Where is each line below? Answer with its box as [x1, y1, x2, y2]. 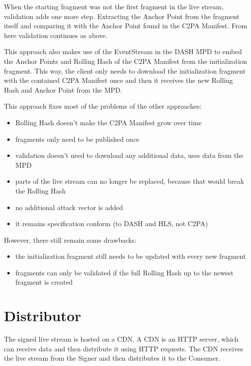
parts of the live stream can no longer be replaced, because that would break [15, 176, 244, 186]
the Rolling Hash [15, 185, 66, 195]
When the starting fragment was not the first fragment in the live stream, [4, 1, 224, 11]
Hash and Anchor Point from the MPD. [4, 84, 123, 95]
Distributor [4, 306, 81, 326]
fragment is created [15, 277, 73, 287]
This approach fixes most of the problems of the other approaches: [4, 101, 202, 111]
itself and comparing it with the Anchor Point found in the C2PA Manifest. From [4, 20, 248, 31]
